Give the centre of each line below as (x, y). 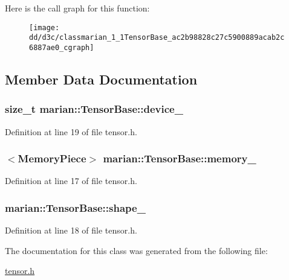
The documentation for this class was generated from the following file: (136, 250)
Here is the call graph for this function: (77, 8)
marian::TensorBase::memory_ (180, 158)
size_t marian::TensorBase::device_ (94, 109)
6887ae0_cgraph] (62, 47)
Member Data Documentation (101, 79)
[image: (44, 27)
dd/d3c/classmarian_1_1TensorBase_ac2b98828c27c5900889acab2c (157, 38)
